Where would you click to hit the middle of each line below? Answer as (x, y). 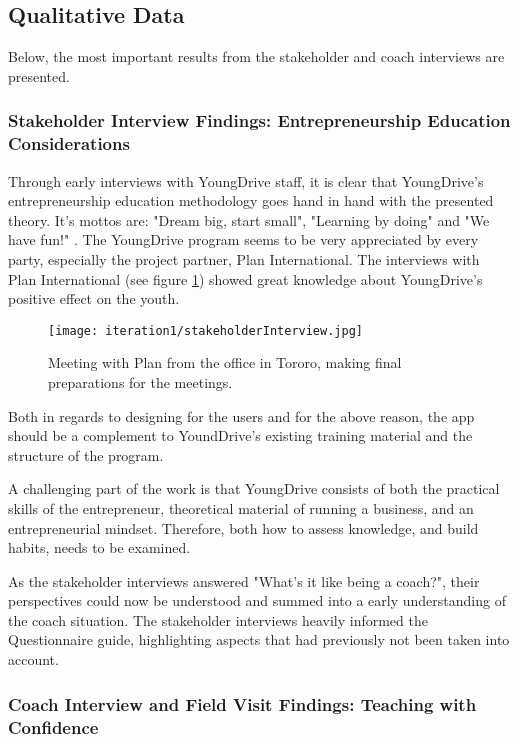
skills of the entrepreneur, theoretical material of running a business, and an (241, 507)
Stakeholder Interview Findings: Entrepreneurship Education (259, 120)
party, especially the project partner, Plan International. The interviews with (244, 258)
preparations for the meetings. (140, 381)
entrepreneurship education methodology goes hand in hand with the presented (251, 200)
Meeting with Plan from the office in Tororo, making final (225, 362)
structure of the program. (86, 454)
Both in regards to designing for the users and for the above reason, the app (241, 415)
